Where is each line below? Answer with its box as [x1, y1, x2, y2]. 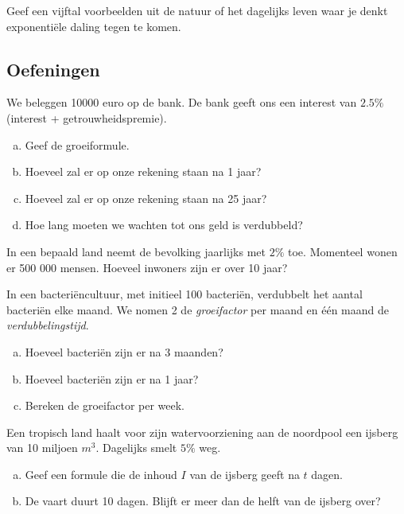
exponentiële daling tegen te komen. [6, 18, 181, 34]
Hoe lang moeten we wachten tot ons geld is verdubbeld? [25, 216, 303, 233]
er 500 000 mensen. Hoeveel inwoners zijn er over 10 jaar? [6, 259, 288, 275]
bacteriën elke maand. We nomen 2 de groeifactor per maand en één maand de [6, 301, 389, 317]
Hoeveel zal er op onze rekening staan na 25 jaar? [25, 189, 267, 206]
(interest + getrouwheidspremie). [6, 109, 167, 126]
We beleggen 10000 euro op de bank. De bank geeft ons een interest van [6, 94, 357, 111]
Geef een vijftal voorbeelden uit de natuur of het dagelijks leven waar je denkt [6, 2, 388, 18]
